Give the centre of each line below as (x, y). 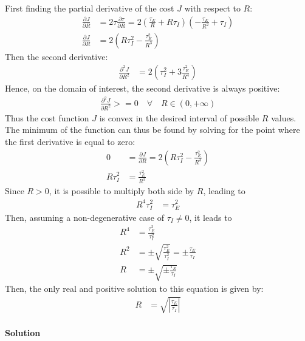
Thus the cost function (47, 117)
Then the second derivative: (57, 56)
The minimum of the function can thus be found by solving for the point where (152, 130)
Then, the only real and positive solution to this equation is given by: (134, 289)
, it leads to (211, 217)
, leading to (224, 191)
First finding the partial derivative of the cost (90, 8)
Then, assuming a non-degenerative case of (84, 217)
